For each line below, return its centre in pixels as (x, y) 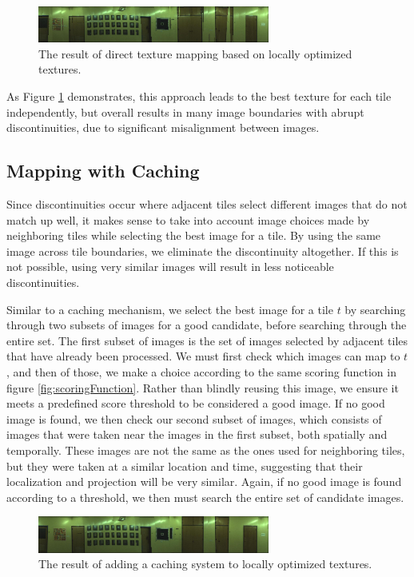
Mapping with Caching (103, 171)
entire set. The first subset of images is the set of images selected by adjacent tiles (207, 340)
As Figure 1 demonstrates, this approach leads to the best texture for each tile (199, 96)
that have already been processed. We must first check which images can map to (203, 356)
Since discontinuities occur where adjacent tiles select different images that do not (207, 204)
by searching (375, 309)
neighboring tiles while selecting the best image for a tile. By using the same (194, 235)
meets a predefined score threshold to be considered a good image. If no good (196, 403)
